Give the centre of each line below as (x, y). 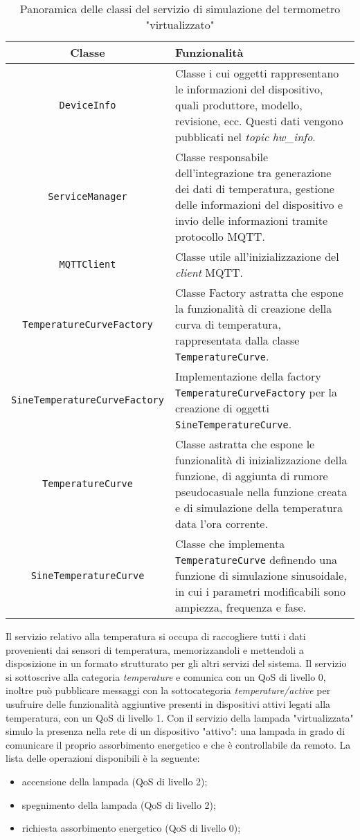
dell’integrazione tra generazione (253, 173)
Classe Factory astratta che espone (259, 292)
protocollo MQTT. (220, 236)
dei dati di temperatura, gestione (254, 189)
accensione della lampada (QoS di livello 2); (115, 781)
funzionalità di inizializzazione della (261, 460)
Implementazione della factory (248, 376)
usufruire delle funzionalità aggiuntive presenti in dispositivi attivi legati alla (168, 703)
